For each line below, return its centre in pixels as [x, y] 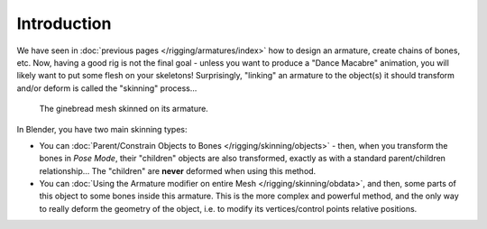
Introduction [64, 23]
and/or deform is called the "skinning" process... [107, 88]
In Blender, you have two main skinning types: [102, 129]
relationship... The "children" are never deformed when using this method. [178, 170]
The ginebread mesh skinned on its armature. [124, 109]
